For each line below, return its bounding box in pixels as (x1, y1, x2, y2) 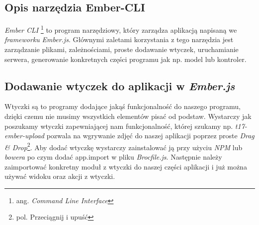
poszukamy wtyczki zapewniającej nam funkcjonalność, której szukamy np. (4, 120, 233, 131)
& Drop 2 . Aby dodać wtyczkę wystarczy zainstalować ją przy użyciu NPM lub (4, 140, 243, 152)
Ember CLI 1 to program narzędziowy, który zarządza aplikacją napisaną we (4, 23, 237, 35)
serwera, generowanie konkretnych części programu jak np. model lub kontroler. (4, 54, 247, 64)
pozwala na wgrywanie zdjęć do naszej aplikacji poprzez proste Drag (46, 130, 255, 141)
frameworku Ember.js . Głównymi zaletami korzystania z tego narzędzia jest (4, 34, 234, 45)
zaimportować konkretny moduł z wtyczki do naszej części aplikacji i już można (4, 161, 247, 171)
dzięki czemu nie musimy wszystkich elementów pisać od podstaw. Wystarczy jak (4, 111, 252, 121)
